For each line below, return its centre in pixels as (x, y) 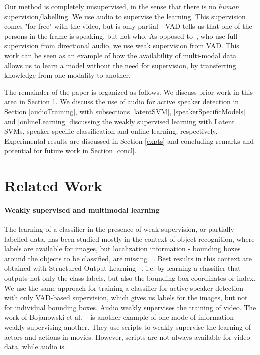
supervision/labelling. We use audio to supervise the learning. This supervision (125, 16)
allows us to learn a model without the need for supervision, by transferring (120, 65)
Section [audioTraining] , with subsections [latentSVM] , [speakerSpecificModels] (125, 111)
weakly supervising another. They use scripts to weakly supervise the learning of (128, 327)
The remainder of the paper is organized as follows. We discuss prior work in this (129, 92)
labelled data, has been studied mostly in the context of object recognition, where (129, 238)
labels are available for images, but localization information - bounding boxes (122, 248)
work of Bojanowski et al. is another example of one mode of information (119, 317)
